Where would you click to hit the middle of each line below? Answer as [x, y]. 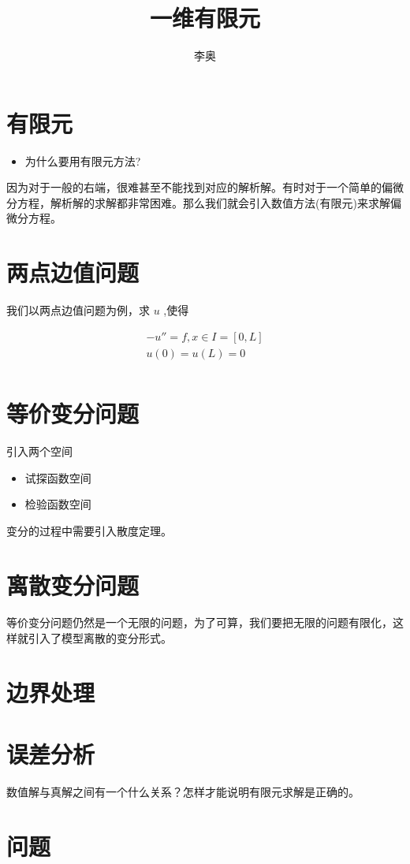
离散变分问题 [73, 585]
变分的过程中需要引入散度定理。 [89, 530]
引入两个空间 [39, 451]
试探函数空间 [58, 477]
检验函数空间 [58, 504]
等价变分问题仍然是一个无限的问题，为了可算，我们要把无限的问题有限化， [199, 622]
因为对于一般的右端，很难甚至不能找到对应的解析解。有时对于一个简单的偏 [199, 187]
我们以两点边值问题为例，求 [78, 310]
